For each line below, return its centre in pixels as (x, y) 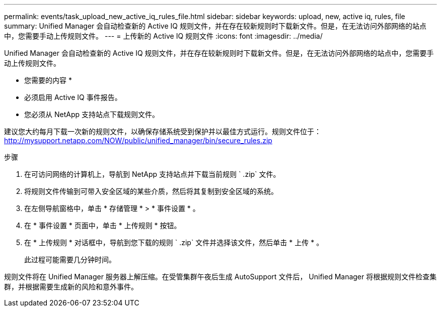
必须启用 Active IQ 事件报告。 (73, 97)
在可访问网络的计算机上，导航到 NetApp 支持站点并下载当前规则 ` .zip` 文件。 (152, 174)
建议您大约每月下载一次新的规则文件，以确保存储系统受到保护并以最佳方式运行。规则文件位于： (163, 131)
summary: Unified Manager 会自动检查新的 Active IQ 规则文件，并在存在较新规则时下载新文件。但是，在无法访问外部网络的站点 (215, 26)
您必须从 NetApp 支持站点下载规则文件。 (92, 114)
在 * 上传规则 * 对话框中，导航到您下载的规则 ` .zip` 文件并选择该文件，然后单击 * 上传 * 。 (174, 242)
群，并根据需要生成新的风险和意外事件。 (71, 287)
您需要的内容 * (48, 80)
